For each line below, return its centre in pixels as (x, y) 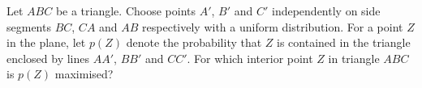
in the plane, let (46, 42)
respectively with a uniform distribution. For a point (273, 26)
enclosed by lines (48, 58)
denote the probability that (194, 42)
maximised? (84, 74)
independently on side (326, 10)
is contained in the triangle (344, 42)
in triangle (354, 58)
